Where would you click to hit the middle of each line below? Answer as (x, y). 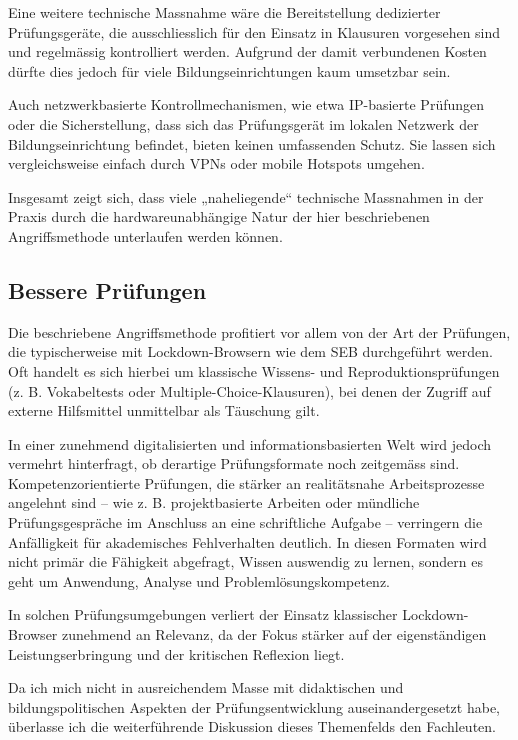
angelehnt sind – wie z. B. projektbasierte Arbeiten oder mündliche (214, 502)
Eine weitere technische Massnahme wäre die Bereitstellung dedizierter (224, 12)
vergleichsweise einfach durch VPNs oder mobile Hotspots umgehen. (216, 163)
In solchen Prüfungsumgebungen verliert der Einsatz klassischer (203, 614)
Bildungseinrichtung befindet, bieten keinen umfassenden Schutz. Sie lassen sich (252, 143)
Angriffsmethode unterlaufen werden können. (145, 235)
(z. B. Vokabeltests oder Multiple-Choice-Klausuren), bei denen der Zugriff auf (249, 390)
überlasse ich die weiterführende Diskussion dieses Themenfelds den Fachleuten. (252, 726)
